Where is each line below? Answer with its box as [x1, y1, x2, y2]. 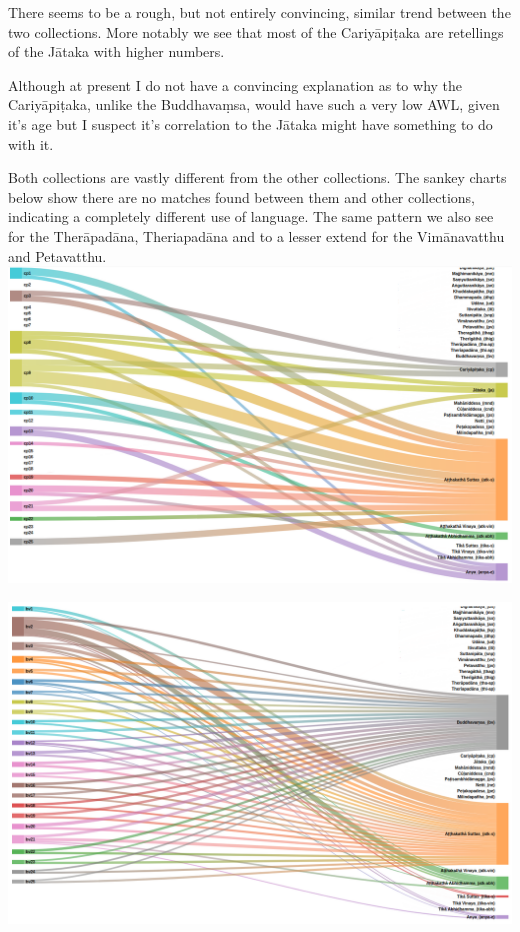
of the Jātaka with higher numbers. [8, 41, 225, 62]
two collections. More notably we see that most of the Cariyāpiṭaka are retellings [8, 21, 504, 42]
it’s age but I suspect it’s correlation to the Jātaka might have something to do [8, 113, 493, 134]
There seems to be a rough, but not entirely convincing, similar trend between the [8, 2, 511, 22]
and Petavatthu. [8, 245, 107, 266]
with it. [8, 133, 54, 154]
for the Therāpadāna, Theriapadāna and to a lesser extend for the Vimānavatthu [8, 225, 505, 246]
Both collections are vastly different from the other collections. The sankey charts [8, 167, 507, 188]
